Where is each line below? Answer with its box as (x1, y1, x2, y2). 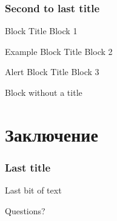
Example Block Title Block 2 (5, 45, 113, 57)
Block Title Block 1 (5, 24, 78, 37)
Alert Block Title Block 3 (5, 65, 99, 78)
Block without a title (5, 86, 82, 98)
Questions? (5, 204, 45, 217)
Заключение (5, 121, 98, 147)
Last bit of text (5, 184, 62, 197)
